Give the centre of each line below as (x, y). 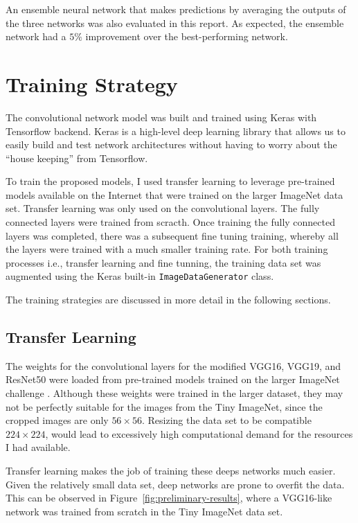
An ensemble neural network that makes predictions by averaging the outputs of (176, 9)
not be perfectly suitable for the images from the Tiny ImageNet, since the (164, 406)
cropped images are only (57, 420)
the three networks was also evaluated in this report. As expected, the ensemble (175, 23)
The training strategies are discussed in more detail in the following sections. (168, 300)
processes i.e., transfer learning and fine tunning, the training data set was (163, 262)
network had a (36, 36)
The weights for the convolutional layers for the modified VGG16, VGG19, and (173, 365)
